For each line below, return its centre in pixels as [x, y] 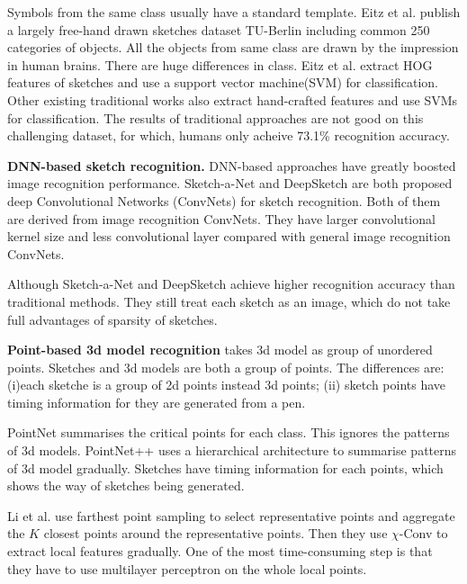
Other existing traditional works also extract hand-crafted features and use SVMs [233, 99]
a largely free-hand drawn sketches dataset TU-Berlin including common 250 [219, 29]
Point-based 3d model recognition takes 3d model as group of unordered [220, 350]
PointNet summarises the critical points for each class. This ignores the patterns [229, 432]
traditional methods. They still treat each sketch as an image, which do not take [229, 301]
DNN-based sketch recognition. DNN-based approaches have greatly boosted [232, 165]
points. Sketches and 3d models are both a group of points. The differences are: [226, 367]
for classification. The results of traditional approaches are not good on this [216, 117]
